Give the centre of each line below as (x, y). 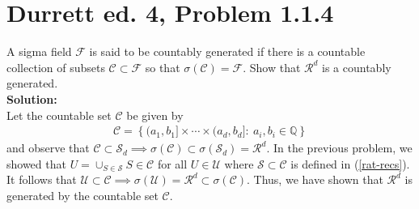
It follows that (42, 179)
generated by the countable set (83, 195)
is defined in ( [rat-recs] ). (350, 163)
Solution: (32, 98)
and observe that (48, 148)
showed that (36, 163)
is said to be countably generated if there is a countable (227, 51)
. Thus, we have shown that (315, 179)
